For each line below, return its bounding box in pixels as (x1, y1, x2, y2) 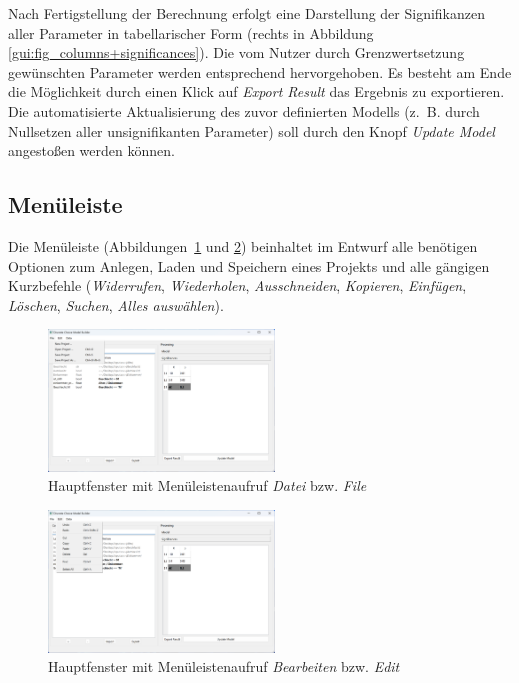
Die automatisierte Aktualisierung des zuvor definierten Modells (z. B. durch (8, 100, 480, 121)
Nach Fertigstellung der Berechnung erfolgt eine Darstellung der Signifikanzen (8, 3, 486, 23)
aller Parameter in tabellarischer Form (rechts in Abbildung (8, 22, 374, 43)
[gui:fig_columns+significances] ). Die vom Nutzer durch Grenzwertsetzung (8, 42, 465, 63)
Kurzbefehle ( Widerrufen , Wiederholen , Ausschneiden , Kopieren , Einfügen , (8, 275, 467, 296)
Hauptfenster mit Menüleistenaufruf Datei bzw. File (48, 475, 367, 496)
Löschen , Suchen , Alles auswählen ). (8, 294, 224, 315)
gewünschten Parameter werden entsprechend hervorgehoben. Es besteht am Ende (8, 61, 512, 82)
